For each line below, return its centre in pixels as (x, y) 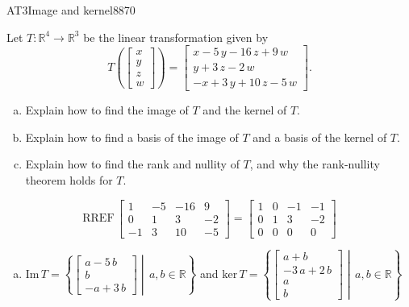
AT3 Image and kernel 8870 (71, 10)
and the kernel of (245, 110)
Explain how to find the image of (107, 110)
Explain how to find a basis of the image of (132, 137)
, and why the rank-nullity (315, 164)
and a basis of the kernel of (320, 137)
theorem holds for (69, 180)
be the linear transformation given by (176, 37)
